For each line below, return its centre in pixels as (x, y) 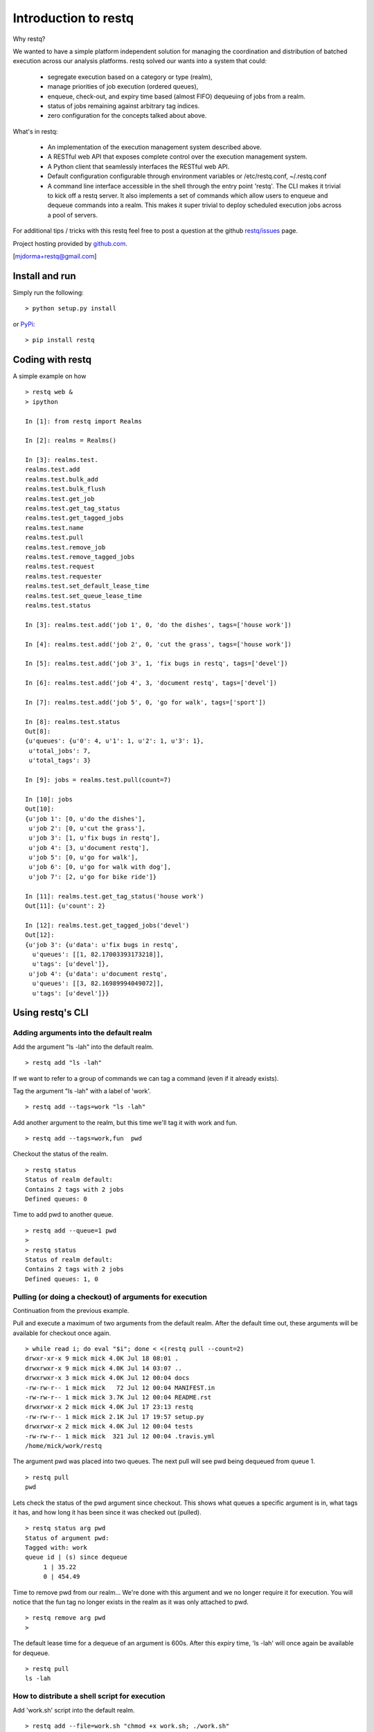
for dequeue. (31, 1653)
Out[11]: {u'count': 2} (65, 906)
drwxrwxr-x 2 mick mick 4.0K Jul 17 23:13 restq (109, 1407)
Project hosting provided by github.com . (70, 243)
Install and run (44, 276)
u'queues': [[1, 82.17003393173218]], (98, 954)
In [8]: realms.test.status (73, 722)
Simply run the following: (48, 292)
